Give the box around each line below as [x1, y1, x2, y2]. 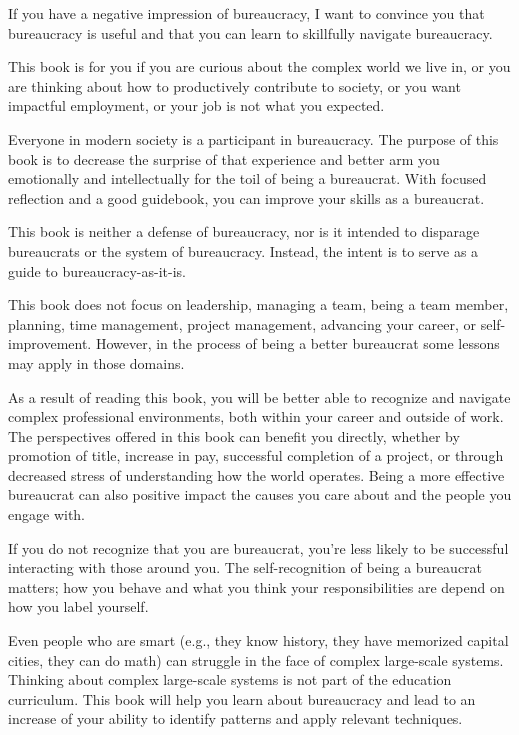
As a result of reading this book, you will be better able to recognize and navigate [8, 386, 511, 407]
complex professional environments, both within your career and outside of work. [8, 406, 504, 427]
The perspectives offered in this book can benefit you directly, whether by [8, 425, 460, 446]
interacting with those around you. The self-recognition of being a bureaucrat [8, 557, 483, 578]
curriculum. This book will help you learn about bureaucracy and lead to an [8, 688, 476, 709]
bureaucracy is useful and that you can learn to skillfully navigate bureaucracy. [8, 22, 493, 43]
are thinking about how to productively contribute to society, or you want [8, 75, 461, 96]
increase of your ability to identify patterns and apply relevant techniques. [8, 708, 463, 729]
